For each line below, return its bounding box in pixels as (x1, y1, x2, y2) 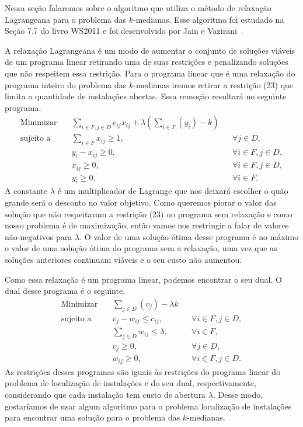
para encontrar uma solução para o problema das (5, 411, 180, 423)
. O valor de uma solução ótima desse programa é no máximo (79, 230, 299, 242)
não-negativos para (5, 230, 72, 242)
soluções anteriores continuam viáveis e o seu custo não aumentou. (5, 253, 242, 265)
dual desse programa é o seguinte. (5, 284, 126, 297)
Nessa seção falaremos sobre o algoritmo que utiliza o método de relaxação (5, 2, 271, 13)
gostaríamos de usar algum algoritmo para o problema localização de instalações (5, 400, 292, 412)
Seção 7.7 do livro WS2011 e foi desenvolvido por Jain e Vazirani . (5, 25, 243, 37)
